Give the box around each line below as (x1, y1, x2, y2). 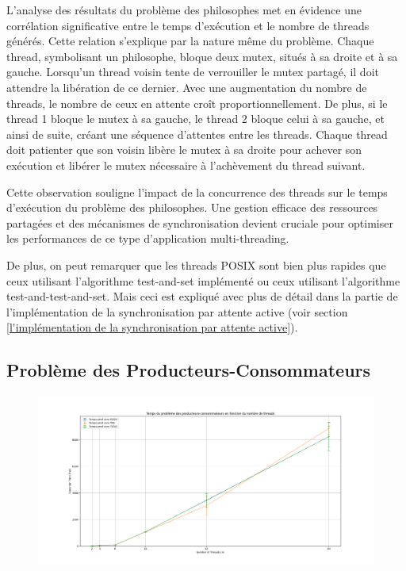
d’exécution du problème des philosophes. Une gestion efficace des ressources (6, 199, 378, 216)
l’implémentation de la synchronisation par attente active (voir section (6, 303, 348, 320)
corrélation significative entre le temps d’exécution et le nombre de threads (6, 17, 370, 33)
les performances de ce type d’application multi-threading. (6, 230, 289, 247)
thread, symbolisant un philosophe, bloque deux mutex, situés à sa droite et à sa (6, 48, 398, 64)
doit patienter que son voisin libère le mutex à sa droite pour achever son (6, 141, 362, 158)
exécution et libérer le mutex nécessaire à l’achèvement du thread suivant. (6, 156, 366, 173)
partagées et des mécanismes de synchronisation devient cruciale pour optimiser (6, 214, 393, 231)
